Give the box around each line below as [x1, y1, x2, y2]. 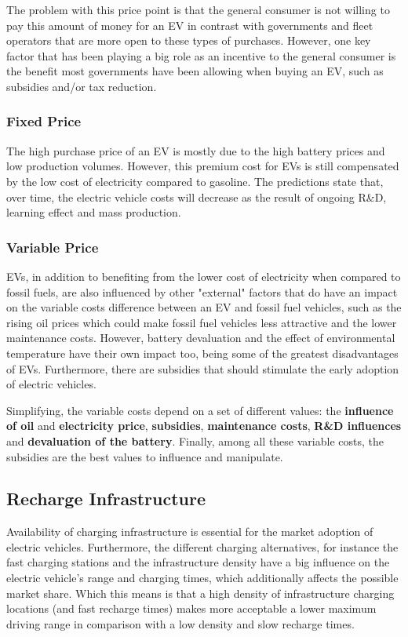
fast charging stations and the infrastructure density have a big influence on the [6, 554, 390, 570]
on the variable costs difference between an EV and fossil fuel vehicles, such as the [6, 299, 402, 315]
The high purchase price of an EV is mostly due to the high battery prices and [6, 142, 385, 158]
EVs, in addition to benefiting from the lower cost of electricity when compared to [6, 268, 401, 284]
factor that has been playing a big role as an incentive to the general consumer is [6, 47, 396, 64]
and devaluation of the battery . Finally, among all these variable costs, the [6, 432, 384, 449]
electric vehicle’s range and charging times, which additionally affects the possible [6, 570, 399, 586]
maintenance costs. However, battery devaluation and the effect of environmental [6, 329, 395, 346]
